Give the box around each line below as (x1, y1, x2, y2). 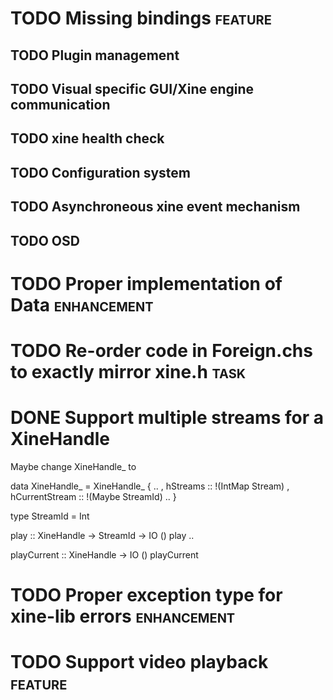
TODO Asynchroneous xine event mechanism (10, 198, 301, 216)
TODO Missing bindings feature (10, 7, 272, 30)
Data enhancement (10, 293, 154, 316)
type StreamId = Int (10, 510, 90, 522)
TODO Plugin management (10, 47, 180, 64)
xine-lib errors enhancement (10, 605, 236, 628)
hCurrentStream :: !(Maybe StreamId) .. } (10, 490, 177, 502)
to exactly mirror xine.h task (10, 360, 247, 383)
